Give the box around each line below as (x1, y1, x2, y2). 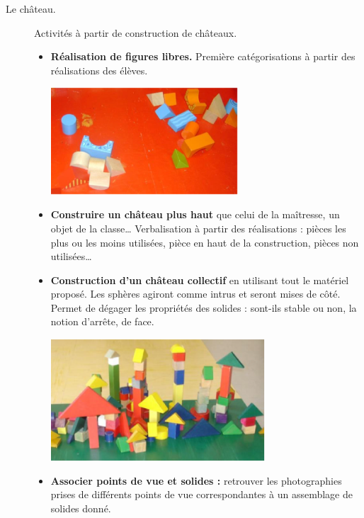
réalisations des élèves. (50, 62, 148, 77)
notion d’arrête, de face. (50, 314, 154, 329)
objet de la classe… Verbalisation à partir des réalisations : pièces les (50, 220, 346, 235)
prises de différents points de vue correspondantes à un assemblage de (50, 487, 353, 502)
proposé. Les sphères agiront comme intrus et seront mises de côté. (50, 286, 341, 301)
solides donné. (50, 500, 111, 515)
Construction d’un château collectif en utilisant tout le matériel (50, 272, 349, 287)
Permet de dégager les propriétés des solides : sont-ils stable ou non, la (50, 300, 357, 315)
